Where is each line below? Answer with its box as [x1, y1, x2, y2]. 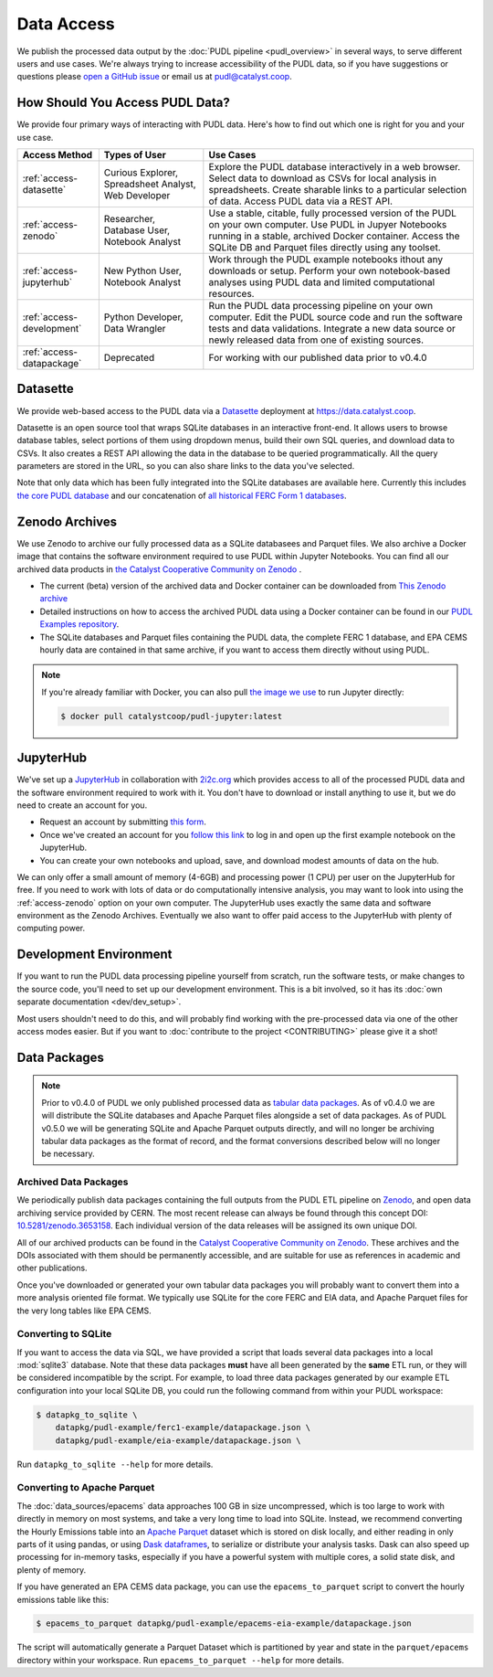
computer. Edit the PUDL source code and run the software [208, 311, 463, 324]
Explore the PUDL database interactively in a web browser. [208, 161, 461, 174]
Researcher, [103, 213, 155, 226]
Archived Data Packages [16, 1175, 129, 1188]
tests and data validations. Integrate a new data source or [208, 323, 456, 335]
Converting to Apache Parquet [16, 1481, 155, 1494]
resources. [208, 288, 255, 301]
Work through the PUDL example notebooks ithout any [208, 253, 443, 266]
